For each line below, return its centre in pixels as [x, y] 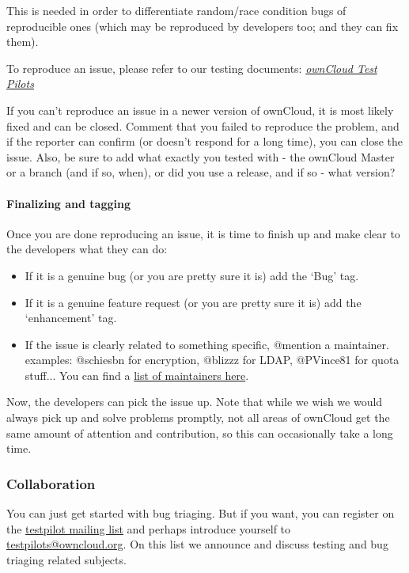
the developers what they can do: [87, 249]
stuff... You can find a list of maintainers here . [137, 375]
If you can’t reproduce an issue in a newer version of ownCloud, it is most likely [200, 110]
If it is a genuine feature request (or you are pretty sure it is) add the [193, 302]
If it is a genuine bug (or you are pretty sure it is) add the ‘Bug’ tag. [192, 275]
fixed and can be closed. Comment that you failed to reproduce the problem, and [203, 125]
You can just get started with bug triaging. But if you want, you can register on [201, 513]
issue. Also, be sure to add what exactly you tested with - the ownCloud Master [201, 156]
